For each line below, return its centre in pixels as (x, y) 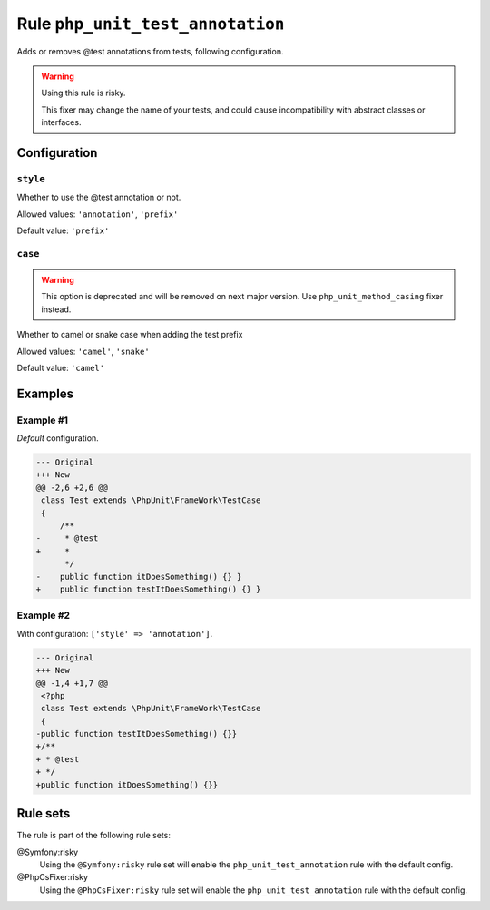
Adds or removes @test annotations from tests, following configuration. (150, 51)
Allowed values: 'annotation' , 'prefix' (98, 214)
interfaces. (61, 122)
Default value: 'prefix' (63, 230)
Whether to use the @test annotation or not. (99, 197)
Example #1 (42, 420)
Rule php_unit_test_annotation (151, 24)
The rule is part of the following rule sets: (94, 836)
